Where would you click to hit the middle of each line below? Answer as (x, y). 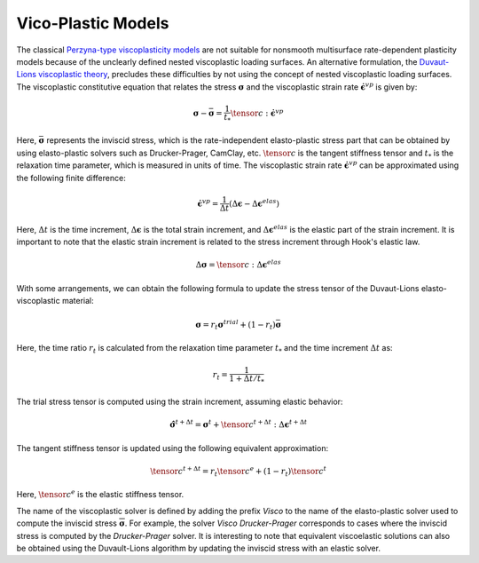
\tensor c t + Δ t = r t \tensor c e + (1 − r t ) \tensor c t (239, 472)
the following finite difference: (71, 178)
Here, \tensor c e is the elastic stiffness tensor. (100, 494)
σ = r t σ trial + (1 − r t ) (236, 325)
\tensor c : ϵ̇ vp (257, 113)
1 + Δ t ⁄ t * (247, 379)
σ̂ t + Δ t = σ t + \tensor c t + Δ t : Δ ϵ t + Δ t (239, 424)
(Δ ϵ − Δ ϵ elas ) (254, 202)
